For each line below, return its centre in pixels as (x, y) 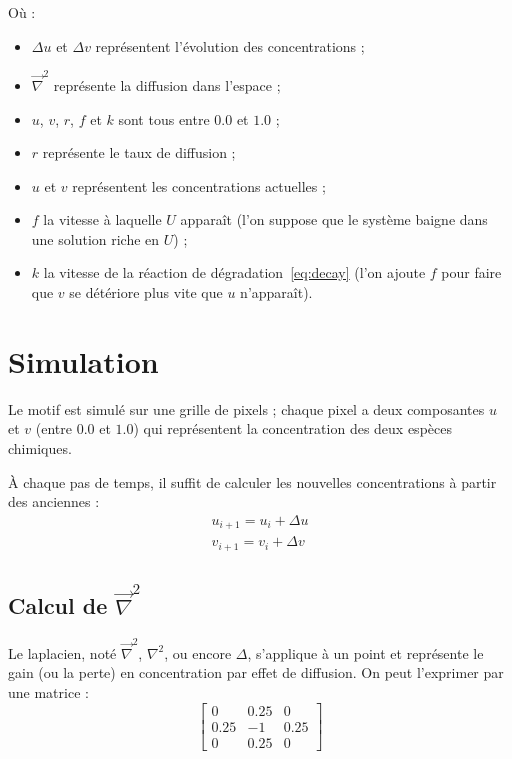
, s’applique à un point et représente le (365, 652)
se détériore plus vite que (146, 292)
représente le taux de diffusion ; (139, 152)
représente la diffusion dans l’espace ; (167, 84)
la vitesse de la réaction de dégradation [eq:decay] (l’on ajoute (234, 272)
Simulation (83, 360)
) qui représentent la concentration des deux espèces (292, 428)
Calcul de (58, 605)
